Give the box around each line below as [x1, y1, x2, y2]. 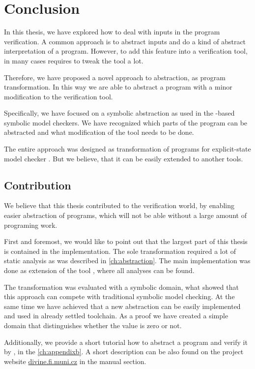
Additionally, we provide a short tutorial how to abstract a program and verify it [4, 337, 248, 347]
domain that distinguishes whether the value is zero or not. [4, 320, 182, 330]
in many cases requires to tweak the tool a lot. [4, 55, 143, 65]
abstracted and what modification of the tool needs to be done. [4, 127, 194, 137]
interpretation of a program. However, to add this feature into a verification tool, [4, 46, 248, 56]
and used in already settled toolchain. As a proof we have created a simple [4, 310, 228, 321]
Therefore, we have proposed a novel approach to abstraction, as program [4, 72, 226, 82]
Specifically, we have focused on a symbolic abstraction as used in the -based [4, 108, 235, 118]
